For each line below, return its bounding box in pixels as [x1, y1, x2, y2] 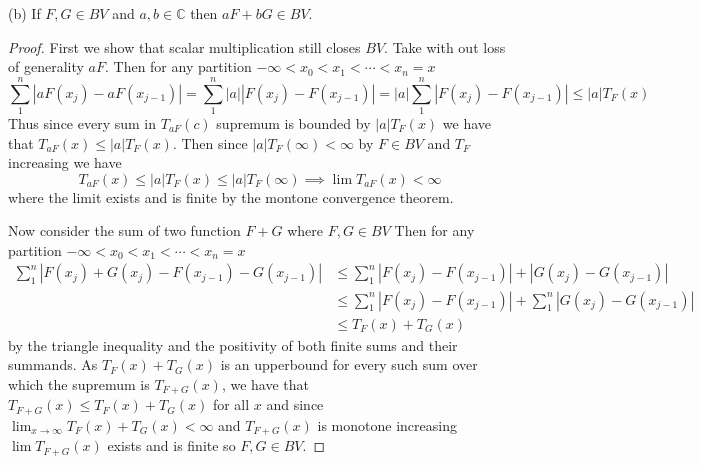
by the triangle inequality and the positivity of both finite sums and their [8, 334, 458, 355]
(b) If [8, 3, 41, 23]
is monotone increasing [317, 414, 457, 435]
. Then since [172, 132, 248, 153]
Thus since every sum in [8, 112, 157, 133]
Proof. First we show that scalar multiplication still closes [8, 36, 361, 57]
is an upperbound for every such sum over [220, 354, 478, 375]
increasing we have [8, 152, 122, 173]
